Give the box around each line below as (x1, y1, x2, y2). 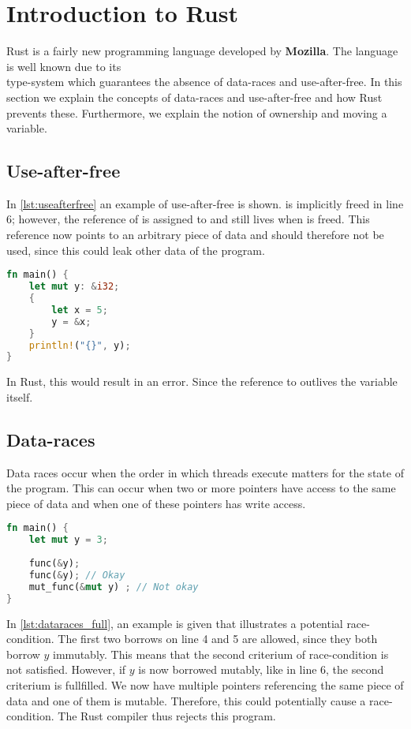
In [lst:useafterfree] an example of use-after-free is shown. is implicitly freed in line (6, 195, 404, 211)
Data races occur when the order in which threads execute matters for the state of (6, 464, 404, 480)
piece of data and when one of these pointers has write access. (6, 495, 306, 511)
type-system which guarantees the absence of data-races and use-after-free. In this (6, 73, 402, 90)
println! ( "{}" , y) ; (28, 339, 131, 351)
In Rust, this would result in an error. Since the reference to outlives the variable (6, 373, 398, 390)
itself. (6, 388, 33, 405)
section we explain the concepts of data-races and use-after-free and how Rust (6, 88, 383, 105)
